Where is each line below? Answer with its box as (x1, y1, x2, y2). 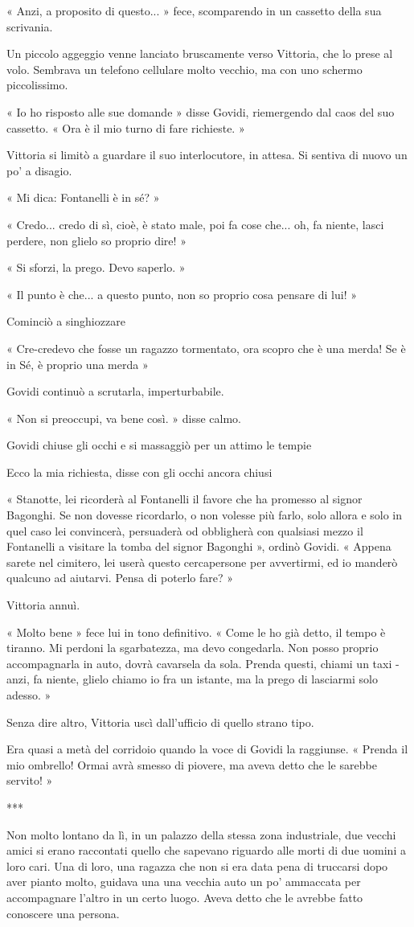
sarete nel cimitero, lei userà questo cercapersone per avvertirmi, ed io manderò (6, 553, 398, 570)
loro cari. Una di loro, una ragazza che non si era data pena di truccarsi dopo (6, 857, 388, 874)
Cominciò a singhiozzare (6, 313, 125, 330)
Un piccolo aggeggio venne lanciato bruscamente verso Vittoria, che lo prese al (6, 45, 393, 62)
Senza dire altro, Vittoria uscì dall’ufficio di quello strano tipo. (6, 713, 314, 730)
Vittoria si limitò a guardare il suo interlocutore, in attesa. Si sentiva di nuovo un (6, 146, 408, 163)
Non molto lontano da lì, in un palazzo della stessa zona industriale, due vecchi (6, 826, 396, 843)
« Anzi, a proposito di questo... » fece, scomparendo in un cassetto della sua (6, 2, 382, 18)
